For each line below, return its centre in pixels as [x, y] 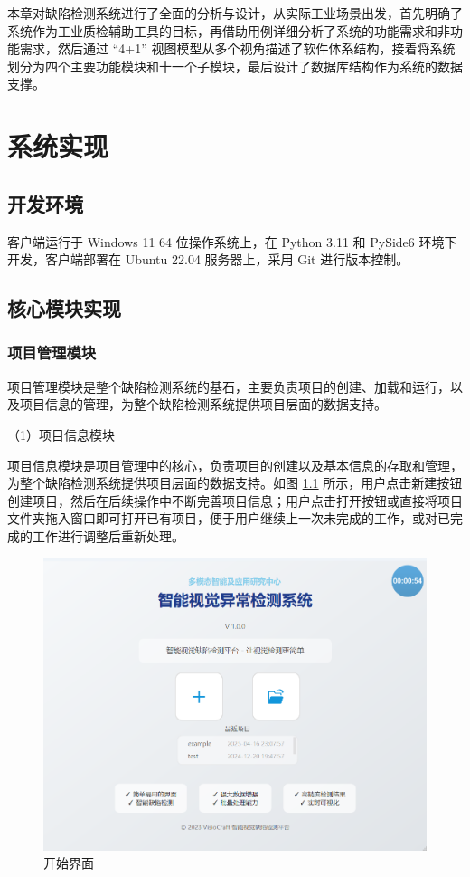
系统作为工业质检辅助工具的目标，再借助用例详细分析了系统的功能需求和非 [229, 30]
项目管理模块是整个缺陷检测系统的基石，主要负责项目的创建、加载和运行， [229, 386]
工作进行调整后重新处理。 [108, 535]
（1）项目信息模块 [61, 434]
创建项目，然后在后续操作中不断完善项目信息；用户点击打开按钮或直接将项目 [235, 500]
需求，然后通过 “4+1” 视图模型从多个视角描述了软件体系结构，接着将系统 [237, 48]
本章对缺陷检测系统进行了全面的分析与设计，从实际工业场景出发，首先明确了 [235, 13]
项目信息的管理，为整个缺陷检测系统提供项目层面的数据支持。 [203, 404]
